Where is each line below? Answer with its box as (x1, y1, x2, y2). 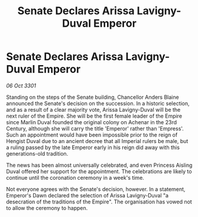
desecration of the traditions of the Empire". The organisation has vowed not (6, 198, 192, 205)
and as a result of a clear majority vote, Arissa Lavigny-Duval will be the (6, 106, 181, 113)
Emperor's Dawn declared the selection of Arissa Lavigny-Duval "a (6, 192, 169, 199)
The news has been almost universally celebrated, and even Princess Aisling (6, 161, 193, 169)
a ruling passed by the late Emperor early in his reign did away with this (6, 144, 180, 151)
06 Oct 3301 (6, 82, 37, 89)
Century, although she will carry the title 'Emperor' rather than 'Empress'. (6, 125, 184, 132)
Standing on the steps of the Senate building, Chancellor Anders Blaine (6, 93, 179, 101)
